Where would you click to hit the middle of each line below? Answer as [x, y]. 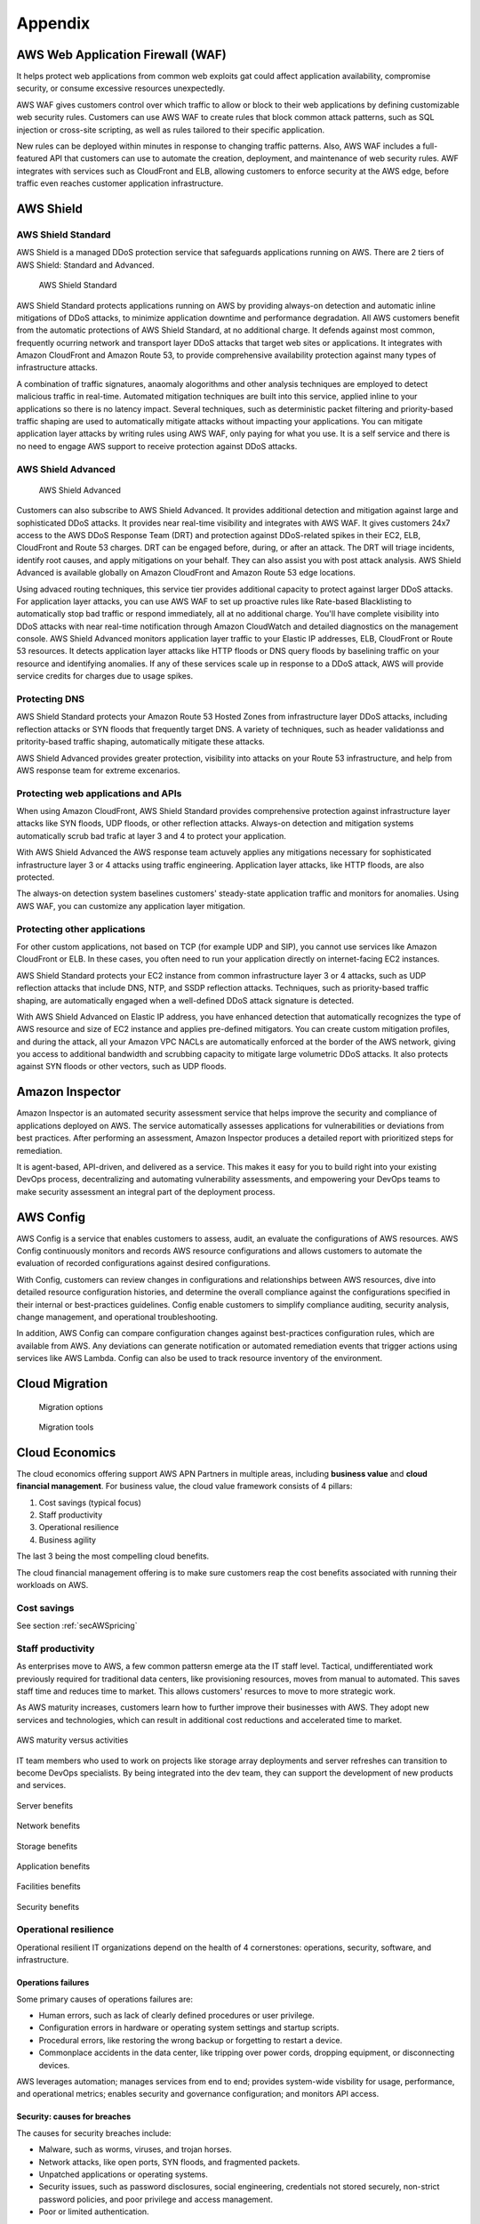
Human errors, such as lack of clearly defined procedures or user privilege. [176, 2016]
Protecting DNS [50, 699]
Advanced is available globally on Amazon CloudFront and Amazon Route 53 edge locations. [186, 573]
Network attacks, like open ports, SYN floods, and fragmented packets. [169, 2162]
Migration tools [66, 1427]
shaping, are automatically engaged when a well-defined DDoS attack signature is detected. [185, 1000]
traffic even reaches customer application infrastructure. [120, 183]
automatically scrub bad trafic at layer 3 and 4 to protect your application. [151, 835]
